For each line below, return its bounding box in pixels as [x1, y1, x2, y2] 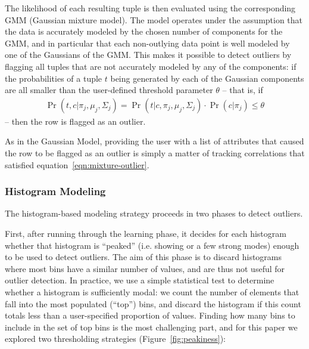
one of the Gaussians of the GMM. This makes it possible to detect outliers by [5, 48, 292, 61]
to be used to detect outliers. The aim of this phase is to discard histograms [5, 251, 282, 263]
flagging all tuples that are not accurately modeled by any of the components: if [5, 60, 296, 72]
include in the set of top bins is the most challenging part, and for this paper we [5, 320, 298, 333]
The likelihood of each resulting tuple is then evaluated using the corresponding [5, 2, 296, 14]
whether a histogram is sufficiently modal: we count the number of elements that [5, 285, 299, 298]
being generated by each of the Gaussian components [110, 72, 304, 84]
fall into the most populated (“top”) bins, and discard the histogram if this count [5, 297, 301, 310]
